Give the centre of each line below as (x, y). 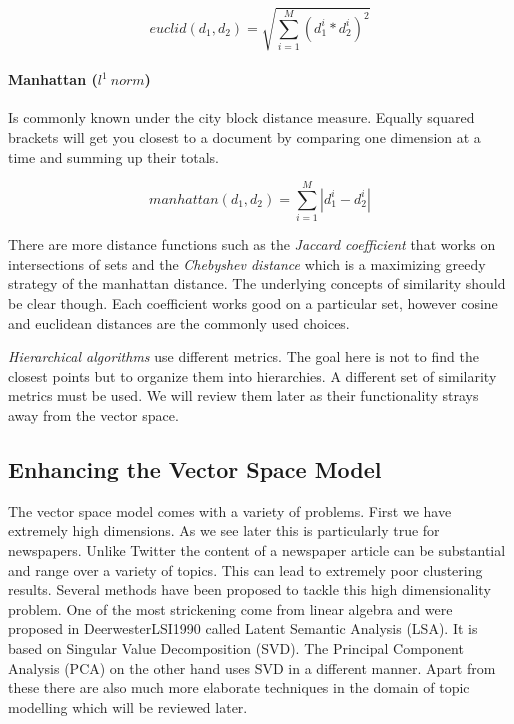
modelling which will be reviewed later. (128, 706)
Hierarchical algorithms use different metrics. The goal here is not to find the (243, 356)
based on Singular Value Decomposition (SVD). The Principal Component (236, 647)
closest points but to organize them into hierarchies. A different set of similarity (252, 375)
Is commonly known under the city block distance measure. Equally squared (241, 117)
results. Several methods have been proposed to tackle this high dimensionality (249, 589)
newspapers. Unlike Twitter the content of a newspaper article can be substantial (257, 549)
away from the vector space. (93, 415)
